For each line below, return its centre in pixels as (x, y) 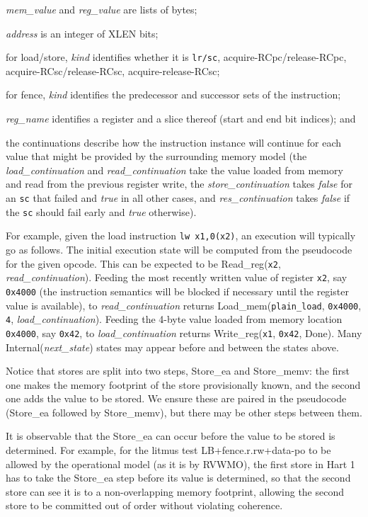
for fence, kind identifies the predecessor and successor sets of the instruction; (173, 95)
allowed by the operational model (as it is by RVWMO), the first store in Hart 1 (180, 464)
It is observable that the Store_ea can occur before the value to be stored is (171, 436)
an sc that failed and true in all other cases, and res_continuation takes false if (178, 198)
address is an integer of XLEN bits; (82, 33)
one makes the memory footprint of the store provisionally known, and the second (183, 384)
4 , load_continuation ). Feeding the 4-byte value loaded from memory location (174, 319)
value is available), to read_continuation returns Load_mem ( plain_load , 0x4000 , (184, 305)
